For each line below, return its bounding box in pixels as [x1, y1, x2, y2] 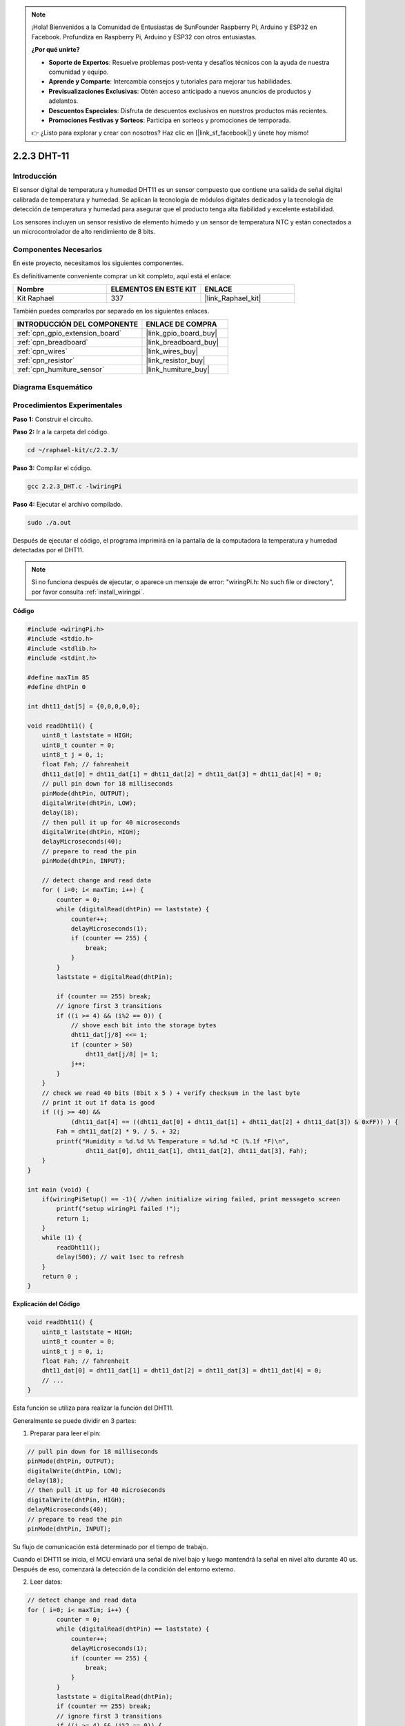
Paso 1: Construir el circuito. [12, 415, 93, 423]
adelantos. [48, 97, 79, 105]
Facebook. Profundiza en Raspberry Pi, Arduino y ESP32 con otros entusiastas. [31, 32, 257, 41]
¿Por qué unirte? [31, 46, 80, 54]
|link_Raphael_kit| [204, 293, 261, 303]
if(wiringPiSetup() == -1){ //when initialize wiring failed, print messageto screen [41, 1195, 341, 1203]
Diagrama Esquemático [12, 382, 93, 391]
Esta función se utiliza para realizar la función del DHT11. [12, 1404, 174, 1412]
